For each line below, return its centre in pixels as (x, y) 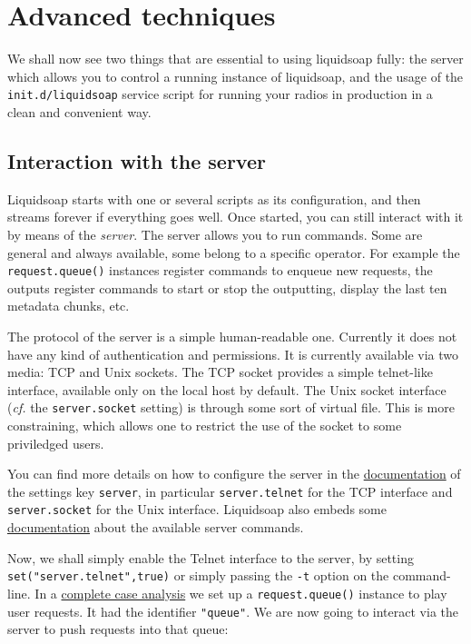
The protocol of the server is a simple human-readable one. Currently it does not (232, 336)
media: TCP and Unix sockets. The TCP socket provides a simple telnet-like (220, 372)
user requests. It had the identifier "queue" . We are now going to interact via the (233, 611)
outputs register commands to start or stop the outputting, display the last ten (227, 287)
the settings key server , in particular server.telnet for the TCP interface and (230, 491)
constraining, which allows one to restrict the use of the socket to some (205, 426)
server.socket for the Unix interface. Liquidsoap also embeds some (197, 509)
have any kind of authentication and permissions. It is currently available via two (233, 354)
